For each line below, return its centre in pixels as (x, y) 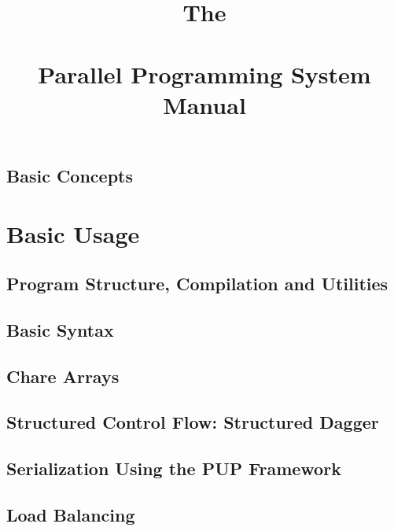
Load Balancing (71, 514)
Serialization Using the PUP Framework (174, 468)
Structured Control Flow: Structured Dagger (193, 422)
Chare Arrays (63, 376)
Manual (204, 104)
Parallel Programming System (204, 74)
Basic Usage (73, 233)
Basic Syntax (60, 329)
